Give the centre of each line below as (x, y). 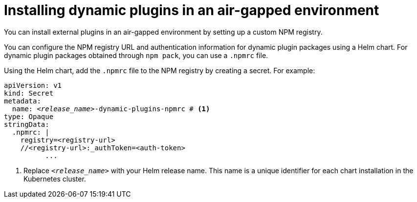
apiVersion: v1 (33, 85)
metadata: (22, 101)
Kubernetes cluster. (55, 179)
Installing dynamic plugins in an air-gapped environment (192, 10)
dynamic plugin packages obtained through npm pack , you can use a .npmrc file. (136, 55)
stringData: (27, 124)
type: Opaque (29, 116)
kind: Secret (29, 93)
